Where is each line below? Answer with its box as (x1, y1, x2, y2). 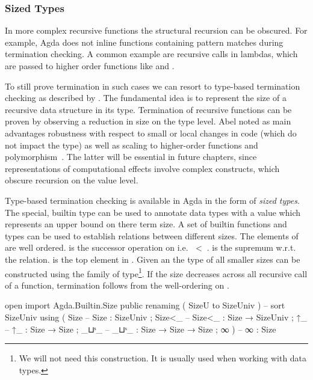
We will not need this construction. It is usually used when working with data (19, 352, 307, 364)
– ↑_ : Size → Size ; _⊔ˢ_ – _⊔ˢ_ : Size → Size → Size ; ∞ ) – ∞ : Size (5, 322, 276, 335)
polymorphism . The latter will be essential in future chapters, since (5, 150, 257, 163)
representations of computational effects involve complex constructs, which (5, 162, 280, 174)
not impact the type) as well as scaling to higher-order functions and (5, 138, 258, 151)
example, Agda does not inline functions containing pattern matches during (5, 35, 284, 48)
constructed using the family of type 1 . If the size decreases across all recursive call (5, 265, 308, 280)
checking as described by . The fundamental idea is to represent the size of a (5, 91, 287, 104)
